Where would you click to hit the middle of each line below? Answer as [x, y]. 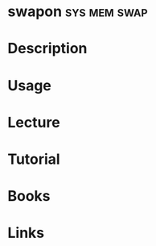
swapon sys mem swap [78, 12]
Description [47, 49]
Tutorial [34, 159]
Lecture [34, 122]
